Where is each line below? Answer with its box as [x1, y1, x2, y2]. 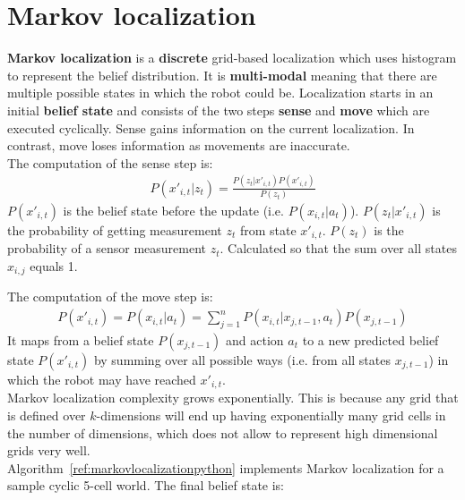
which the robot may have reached [7, 369, 196, 388]
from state [239, 220, 297, 239]
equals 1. [30, 256, 78, 275]
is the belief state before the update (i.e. [63, 200, 284, 219]
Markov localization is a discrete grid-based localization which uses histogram [7, 48, 457, 67]
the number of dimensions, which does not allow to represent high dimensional [7, 423, 438, 442]
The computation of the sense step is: [7, 153, 213, 172]
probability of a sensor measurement [7, 239, 207, 258]
